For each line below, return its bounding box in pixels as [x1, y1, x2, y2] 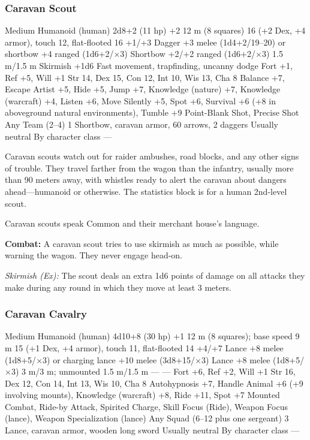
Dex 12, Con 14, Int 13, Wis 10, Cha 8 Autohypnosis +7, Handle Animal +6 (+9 [5, 376, 303, 389]
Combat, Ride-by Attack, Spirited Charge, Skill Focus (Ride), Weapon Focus [5, 400, 288, 412]
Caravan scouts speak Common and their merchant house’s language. [5, 217, 260, 230]
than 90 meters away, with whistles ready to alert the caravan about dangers [5, 173, 287, 186]
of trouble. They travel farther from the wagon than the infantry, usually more [5, 161, 294, 174]
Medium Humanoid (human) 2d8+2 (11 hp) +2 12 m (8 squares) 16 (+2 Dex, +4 [5, 24, 306, 37]
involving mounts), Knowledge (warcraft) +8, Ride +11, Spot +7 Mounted [5, 388, 280, 401]
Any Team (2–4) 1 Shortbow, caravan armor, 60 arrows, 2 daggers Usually [5, 117, 278, 130]
